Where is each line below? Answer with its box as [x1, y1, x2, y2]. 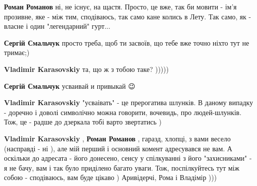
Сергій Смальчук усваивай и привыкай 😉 [4, 80, 136, 91]
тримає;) [4, 47, 30, 58]
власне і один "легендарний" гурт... [4, 21, 110, 31]
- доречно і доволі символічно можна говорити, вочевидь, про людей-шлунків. [4, 107, 242, 117]
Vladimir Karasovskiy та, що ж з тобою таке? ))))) [4, 63, 169, 74]
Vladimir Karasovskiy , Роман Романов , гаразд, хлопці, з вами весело [4, 133, 231, 143]
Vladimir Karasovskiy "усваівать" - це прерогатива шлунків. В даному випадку [4, 97, 253, 108]
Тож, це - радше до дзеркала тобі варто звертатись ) [4, 117, 162, 127]
